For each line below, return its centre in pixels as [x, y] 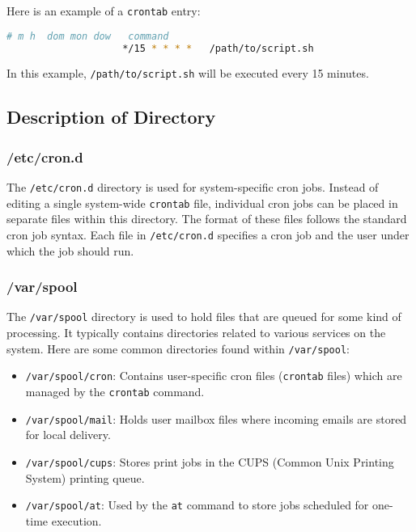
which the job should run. [70, 250]
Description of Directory [111, 117]
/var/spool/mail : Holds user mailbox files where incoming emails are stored [216, 418]
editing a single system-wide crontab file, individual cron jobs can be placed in [202, 203]
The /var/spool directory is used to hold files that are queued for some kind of [204, 317]
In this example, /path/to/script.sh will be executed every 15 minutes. [188, 73]
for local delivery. [68, 435]
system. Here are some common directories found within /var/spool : [178, 348]
